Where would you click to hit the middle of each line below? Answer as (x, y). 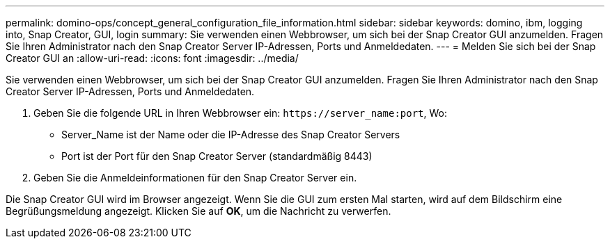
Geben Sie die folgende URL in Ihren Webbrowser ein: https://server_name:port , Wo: (241, 113)
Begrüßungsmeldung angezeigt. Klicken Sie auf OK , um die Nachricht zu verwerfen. (198, 211)
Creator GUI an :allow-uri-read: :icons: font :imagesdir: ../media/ (152, 58)
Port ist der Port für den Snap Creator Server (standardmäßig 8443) (217, 156)
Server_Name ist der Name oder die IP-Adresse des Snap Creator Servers (231, 135)
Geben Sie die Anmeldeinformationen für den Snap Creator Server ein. (195, 178)
